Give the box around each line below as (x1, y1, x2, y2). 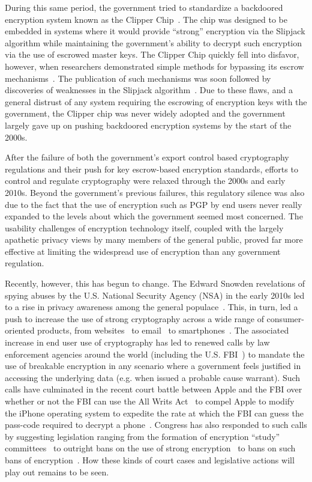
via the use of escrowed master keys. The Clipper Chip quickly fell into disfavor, (5, 48, 299, 61)
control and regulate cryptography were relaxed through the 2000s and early (5, 174, 286, 187)
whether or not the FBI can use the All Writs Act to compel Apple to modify (5, 395, 295, 407)
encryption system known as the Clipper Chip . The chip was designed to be (5, 13, 288, 25)
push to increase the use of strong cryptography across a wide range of (5, 312, 264, 325)
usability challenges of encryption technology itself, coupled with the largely (5, 221, 284, 234)
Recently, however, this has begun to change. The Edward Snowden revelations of (5, 277, 305, 290)
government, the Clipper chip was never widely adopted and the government (5, 107, 286, 120)
